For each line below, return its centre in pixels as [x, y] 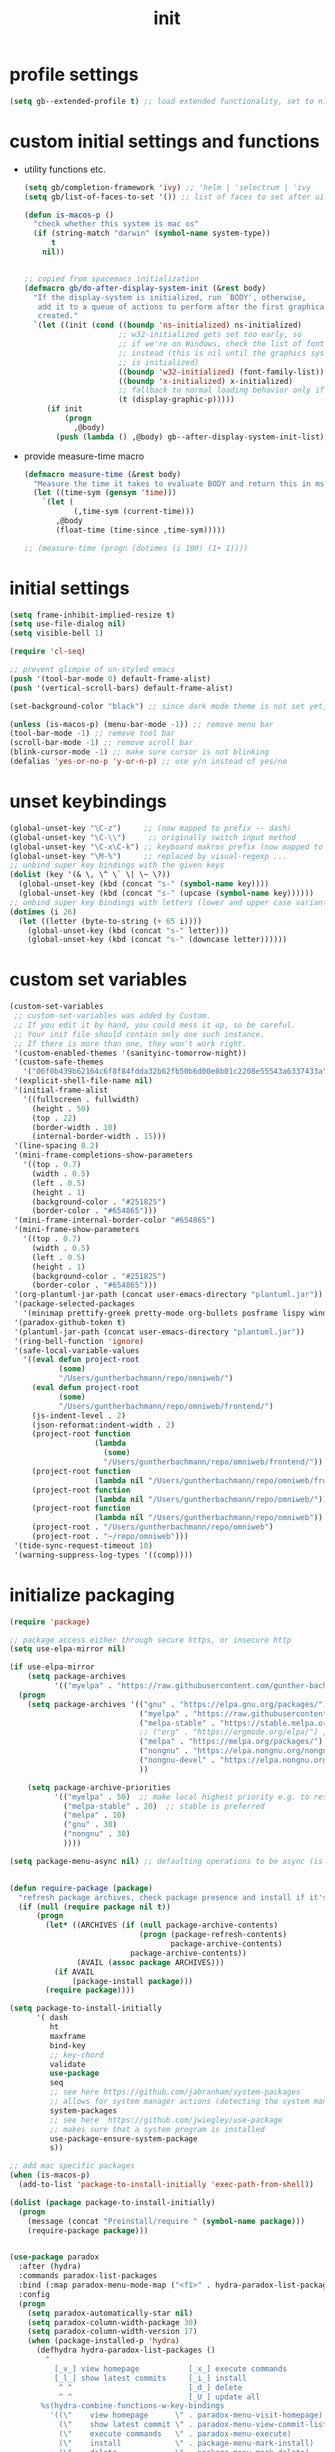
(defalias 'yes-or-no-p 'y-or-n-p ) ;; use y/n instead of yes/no [148, 762]
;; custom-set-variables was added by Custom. [112, 1016]
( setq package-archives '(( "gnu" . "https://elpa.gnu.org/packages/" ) [177, 1704]
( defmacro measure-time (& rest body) [102, 474]
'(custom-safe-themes [58, 1062]
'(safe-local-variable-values [76, 1350]
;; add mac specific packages [72, 2166]
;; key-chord [76, 2055]
